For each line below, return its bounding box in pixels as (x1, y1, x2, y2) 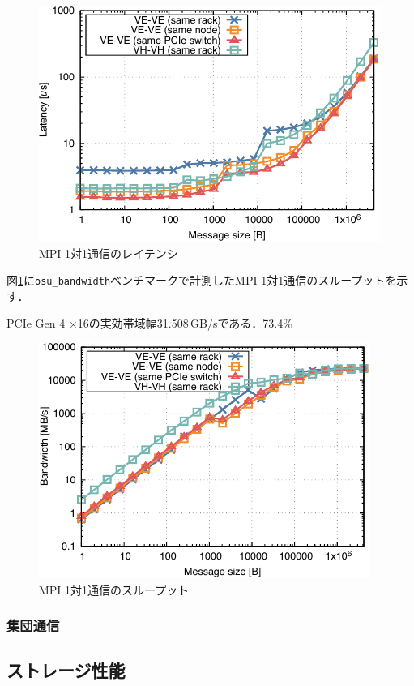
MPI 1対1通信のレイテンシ (39, 244, 178, 261)
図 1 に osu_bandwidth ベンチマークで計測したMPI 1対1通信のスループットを (6, 272, 397, 289)
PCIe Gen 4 (6, 315, 66, 332)
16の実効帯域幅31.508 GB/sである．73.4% (77, 315, 292, 332)
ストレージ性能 (6, 658, 126, 683)
